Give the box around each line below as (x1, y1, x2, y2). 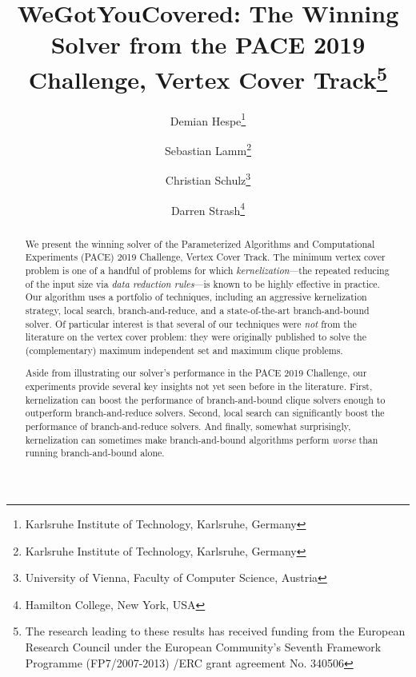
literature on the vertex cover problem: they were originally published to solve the (25, 330, 366, 344)
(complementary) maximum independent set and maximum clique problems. (25, 343, 343, 356)
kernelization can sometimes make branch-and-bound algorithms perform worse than (25, 432, 378, 446)
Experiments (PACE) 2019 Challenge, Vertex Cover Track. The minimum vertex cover (25, 250, 386, 264)
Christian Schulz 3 (165, 169, 251, 188)
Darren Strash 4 (170, 199, 246, 218)
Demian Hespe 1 (170, 110, 246, 129)
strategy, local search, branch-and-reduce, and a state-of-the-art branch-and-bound (25, 303, 370, 317)
